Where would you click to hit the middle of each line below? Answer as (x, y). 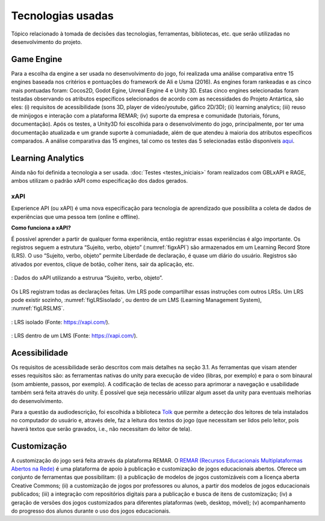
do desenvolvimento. (37, 401)
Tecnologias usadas (62, 16)
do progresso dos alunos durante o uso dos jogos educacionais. (91, 511)
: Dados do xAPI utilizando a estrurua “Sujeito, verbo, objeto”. (87, 278)
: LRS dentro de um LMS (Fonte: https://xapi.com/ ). (74, 336)
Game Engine (37, 59)
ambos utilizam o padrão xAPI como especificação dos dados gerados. (99, 181)
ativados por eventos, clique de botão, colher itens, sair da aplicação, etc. (103, 264)
